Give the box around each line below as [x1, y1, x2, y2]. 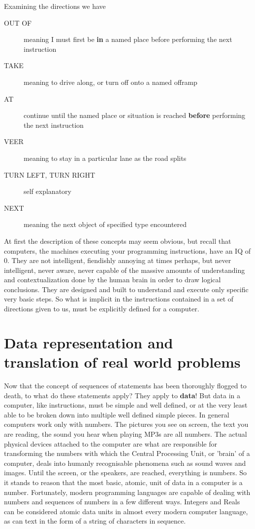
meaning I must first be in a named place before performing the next [24, 34, 232, 44]
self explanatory [24, 186, 71, 196]
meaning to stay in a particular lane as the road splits [24, 152, 187, 163]
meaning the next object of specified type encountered [24, 219, 187, 229]
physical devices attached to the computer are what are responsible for [4, 438, 217, 449]
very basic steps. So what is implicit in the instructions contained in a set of [4, 294, 234, 304]
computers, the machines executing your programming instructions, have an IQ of [4, 245, 251, 256]
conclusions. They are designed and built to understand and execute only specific [4, 284, 249, 294]
